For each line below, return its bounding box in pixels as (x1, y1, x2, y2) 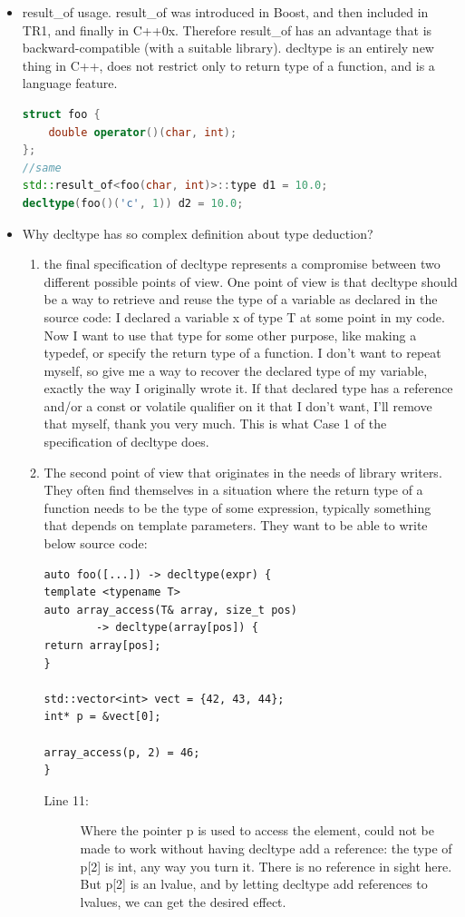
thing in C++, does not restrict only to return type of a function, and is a (22, 55, 435, 74)
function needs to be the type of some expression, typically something (44, 498, 431, 517)
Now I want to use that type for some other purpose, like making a (44, 325, 417, 344)
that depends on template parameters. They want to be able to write (44, 516, 428, 535)
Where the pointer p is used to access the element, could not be (80, 821, 434, 840)
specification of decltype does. (44, 432, 209, 451)
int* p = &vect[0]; (44, 710, 161, 724)
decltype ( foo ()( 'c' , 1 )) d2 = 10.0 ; (22, 196, 244, 210)
